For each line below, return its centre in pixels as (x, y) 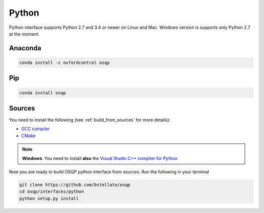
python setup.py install (49, 198)
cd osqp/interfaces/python (52, 192)
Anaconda (25, 48)
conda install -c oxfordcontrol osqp (65, 63)
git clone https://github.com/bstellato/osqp (75, 185)
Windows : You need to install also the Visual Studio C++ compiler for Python (100, 158)
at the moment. (24, 34)
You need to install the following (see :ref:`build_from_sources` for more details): (90, 120)
